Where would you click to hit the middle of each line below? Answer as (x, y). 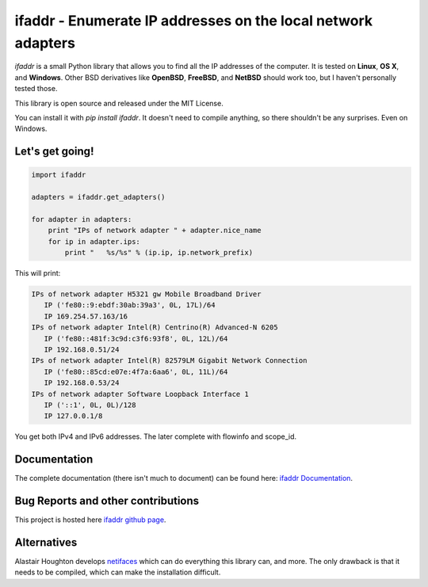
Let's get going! (54, 152)
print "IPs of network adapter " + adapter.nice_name (155, 231)
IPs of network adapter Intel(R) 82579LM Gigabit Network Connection (169, 361)
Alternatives (46, 542)
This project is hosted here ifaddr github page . (90, 520)
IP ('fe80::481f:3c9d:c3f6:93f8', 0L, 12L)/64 (136, 338)
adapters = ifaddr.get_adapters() (98, 197)
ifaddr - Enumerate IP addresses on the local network (193, 21)
